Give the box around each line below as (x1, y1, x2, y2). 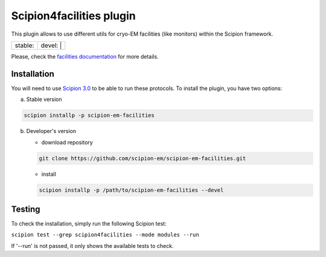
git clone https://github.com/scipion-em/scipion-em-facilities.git (39, 155, 246, 161)
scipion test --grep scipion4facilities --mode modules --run (11, 232, 199, 238)
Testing (11, 204, 40, 214)
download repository (41, 138, 93, 146)
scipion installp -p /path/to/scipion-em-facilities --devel (39, 186, 224, 194)
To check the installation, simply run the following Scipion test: (11, 220, 167, 227)
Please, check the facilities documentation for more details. (11, 53, 159, 60)
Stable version (26, 96, 63, 103)
